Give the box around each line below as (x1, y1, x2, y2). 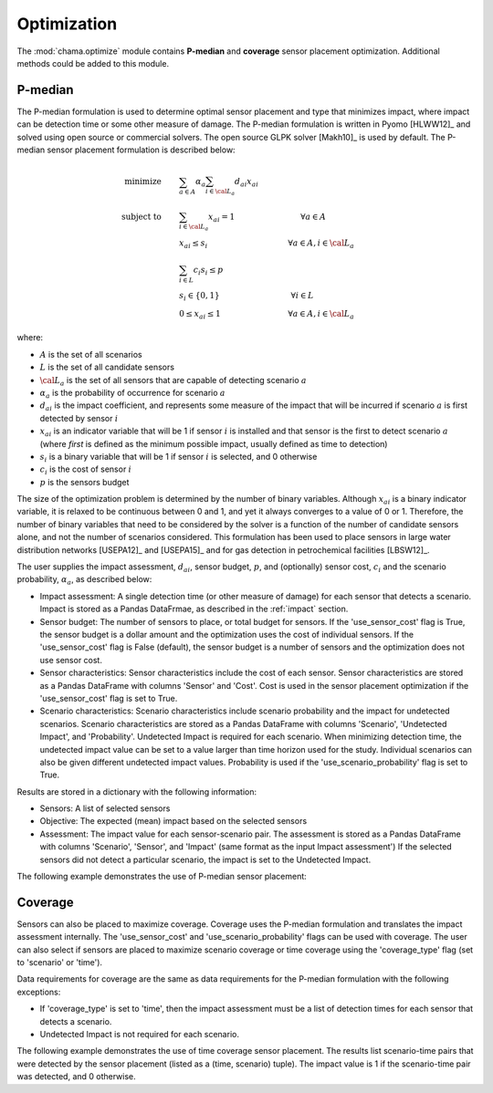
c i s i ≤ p (193, 265, 224, 277)
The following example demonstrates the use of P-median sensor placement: (16, 871, 308, 882)
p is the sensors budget (39, 476, 130, 487)
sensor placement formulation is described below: (47, 144, 236, 155)
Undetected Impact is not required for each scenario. (39, 1029, 239, 1040)
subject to (121, 212, 162, 223)
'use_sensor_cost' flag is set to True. (39, 692, 178, 703)
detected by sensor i (39, 412, 119, 423)
